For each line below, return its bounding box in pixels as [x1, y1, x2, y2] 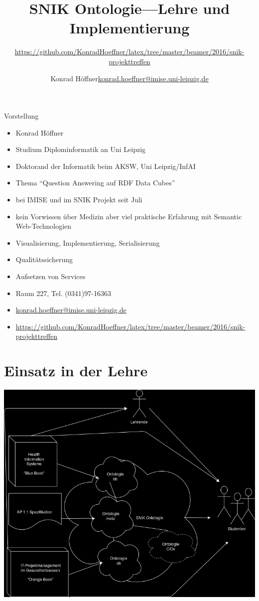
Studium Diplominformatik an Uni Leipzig [15, 144, 146, 154]
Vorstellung [4, 111, 39, 121]
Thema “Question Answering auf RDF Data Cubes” [15, 177, 175, 188]
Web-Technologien [15, 221, 72, 231]
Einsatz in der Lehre [4, 360, 148, 381]
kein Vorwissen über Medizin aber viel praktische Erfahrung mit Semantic [15, 211, 242, 221]
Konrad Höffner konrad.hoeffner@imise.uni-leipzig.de [50, 73, 209, 83]
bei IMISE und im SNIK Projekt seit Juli [15, 194, 142, 205]
